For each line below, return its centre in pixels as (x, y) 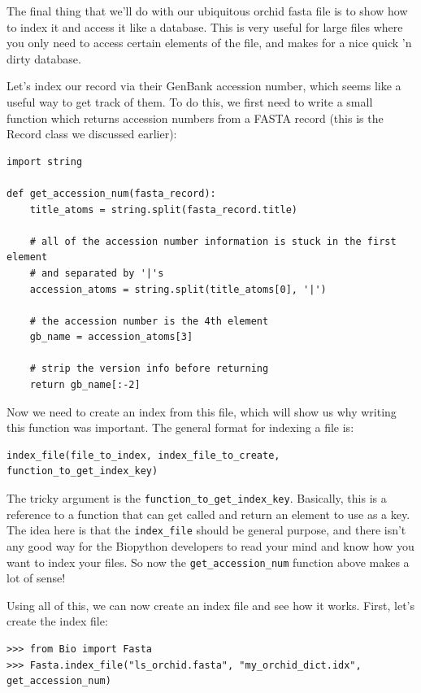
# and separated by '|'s (97, 273)
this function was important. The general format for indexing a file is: (180, 427)
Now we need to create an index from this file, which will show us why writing (202, 411)
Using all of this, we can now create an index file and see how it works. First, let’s (210, 605)
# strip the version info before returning (149, 369)
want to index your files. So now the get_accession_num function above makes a (208, 562)
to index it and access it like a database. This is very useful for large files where (205, 26)
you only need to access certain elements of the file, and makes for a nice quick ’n (209, 43)
